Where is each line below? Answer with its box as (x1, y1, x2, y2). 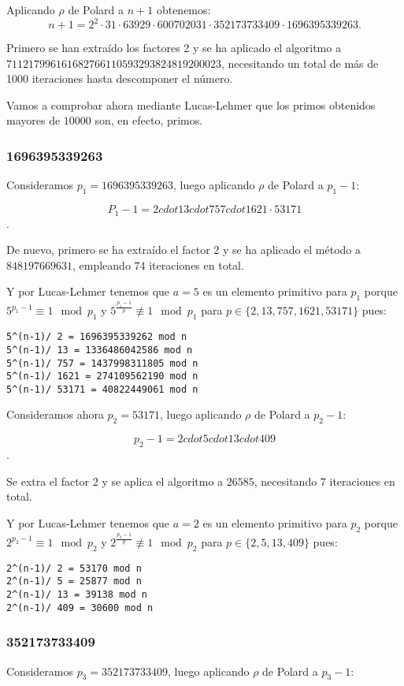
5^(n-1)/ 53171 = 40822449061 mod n (6, 383, 198, 395)
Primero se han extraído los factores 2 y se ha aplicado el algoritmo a (6, 39, 341, 56)
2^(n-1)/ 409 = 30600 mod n (6, 602, 154, 613)
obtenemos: (156, 2, 211, 17)
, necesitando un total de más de (221, 54, 379, 71)
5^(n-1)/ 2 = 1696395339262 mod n (6, 331, 187, 343)
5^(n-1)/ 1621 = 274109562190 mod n (6, 371, 198, 382)
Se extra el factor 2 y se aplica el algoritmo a (6, 472, 224, 489)
